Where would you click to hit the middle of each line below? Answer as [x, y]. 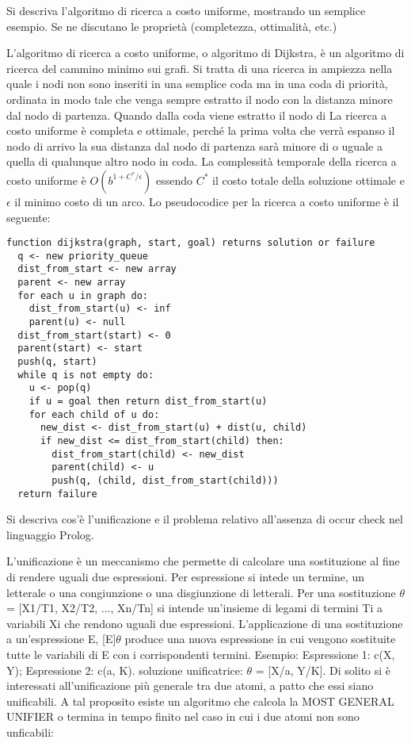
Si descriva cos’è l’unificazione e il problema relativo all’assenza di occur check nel [205, 519]
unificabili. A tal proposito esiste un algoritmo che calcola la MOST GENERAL [200, 701]
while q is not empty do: [86, 375]
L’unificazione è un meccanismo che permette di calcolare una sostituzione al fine [203, 561]
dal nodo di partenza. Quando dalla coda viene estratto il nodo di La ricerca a [197, 115]
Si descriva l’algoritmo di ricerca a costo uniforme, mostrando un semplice [186, 10]
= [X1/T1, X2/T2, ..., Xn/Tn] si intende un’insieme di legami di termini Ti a [195, 608]
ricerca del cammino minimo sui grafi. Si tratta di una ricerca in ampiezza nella [200, 68]
